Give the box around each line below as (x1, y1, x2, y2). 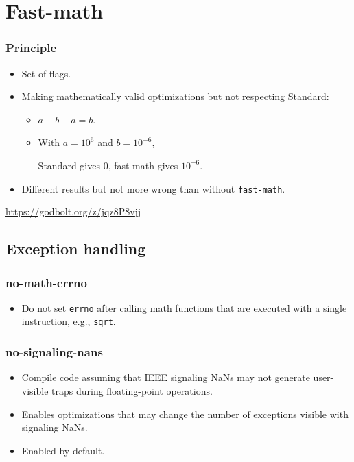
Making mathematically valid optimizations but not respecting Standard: (21, 89, 329, 104)
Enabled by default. (21, 443, 105, 457)
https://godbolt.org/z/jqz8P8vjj (5, 204, 141, 219)
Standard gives (38, 158, 100, 172)
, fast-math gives (108, 158, 178, 172)
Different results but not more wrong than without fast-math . (21, 181, 285, 195)
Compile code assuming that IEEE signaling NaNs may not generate (21, 370, 310, 385)
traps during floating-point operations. (51, 383, 213, 398)
